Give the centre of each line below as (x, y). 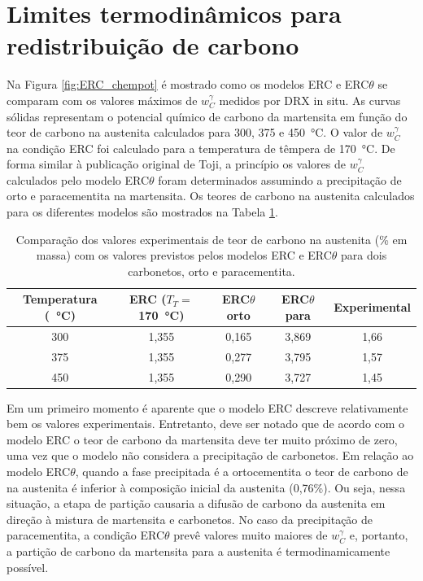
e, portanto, (379, 535)
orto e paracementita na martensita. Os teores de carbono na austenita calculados (211, 196)
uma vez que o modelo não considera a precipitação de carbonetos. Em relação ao (210, 455)
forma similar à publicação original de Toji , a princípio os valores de (176, 164)
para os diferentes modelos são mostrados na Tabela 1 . (142, 212)
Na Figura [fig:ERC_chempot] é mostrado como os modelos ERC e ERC (188, 84)
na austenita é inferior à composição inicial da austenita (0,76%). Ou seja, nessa (206, 487)
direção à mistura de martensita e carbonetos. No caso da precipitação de (190, 519)
